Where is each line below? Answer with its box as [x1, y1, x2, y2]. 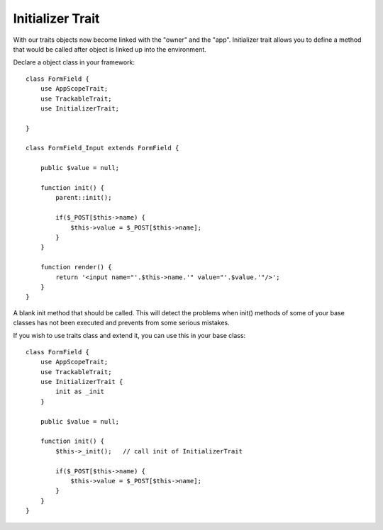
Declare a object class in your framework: [13, 58, 135, 67]
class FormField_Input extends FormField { [26, 144, 179, 152]
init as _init [55, 388, 105, 396]
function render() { [40, 263, 112, 271]
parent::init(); [55, 193, 112, 202]
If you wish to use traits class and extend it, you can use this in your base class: [13, 332, 246, 340]
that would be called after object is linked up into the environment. [13, 45, 207, 53]
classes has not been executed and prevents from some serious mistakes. [13, 319, 230, 327]
